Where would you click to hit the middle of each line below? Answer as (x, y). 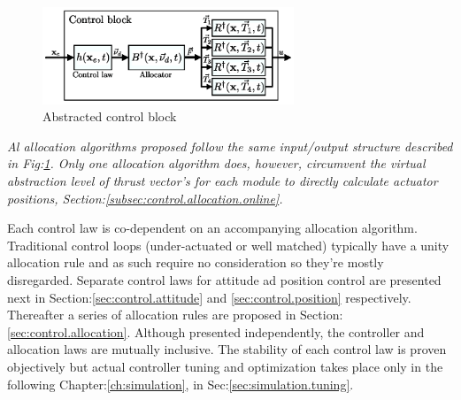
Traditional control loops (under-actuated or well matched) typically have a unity (228, 245)
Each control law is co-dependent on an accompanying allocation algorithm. (212, 228)
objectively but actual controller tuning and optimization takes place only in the (225, 366)
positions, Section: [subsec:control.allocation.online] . (145, 198)
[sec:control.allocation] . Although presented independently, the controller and (216, 331)
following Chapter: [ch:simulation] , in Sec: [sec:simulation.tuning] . (181, 384)
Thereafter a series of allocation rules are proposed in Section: (175, 315)
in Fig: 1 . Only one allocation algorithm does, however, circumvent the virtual (216, 163)
